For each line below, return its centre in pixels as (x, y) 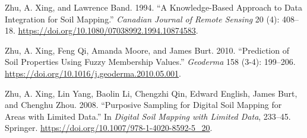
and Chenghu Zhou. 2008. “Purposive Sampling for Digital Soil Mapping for (143, 105)
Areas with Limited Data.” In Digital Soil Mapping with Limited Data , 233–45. (148, 116)
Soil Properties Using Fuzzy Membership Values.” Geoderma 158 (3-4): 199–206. (150, 62)
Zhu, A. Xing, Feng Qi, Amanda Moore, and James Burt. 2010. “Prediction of (147, 50)
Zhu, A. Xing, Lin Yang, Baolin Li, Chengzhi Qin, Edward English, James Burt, (151, 93)
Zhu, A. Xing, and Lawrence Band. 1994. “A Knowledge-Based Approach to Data (154, 7)
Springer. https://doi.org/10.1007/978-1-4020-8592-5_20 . (109, 128)
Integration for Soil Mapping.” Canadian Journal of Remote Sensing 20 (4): (142, 19)
